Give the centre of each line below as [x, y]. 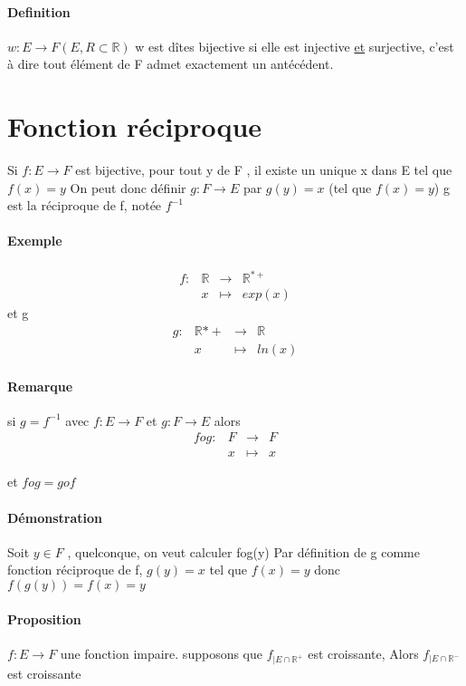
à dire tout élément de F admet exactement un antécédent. [171, 64]
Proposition [44, 618]
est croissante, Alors [363, 653]
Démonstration [55, 517]
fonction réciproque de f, [75, 570]
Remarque [40, 386]
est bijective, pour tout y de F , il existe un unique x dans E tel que [264, 170]
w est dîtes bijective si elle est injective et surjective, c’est [295, 46]
